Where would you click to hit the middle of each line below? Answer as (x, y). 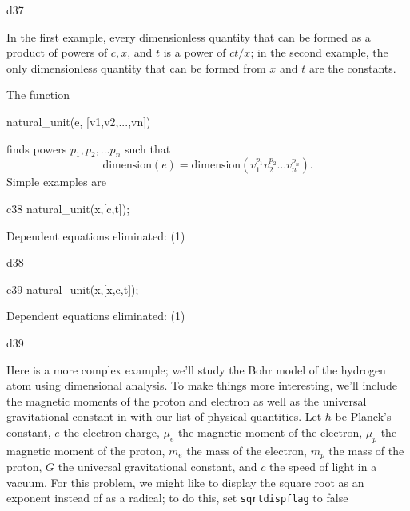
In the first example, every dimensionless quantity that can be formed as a (189, 36)
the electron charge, (111, 432)
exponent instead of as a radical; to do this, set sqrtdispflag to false (177, 498)
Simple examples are (56, 182)
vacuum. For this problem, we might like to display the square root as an (185, 482)
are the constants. (352, 67)
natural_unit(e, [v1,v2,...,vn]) (79, 121)
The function (38, 95)
